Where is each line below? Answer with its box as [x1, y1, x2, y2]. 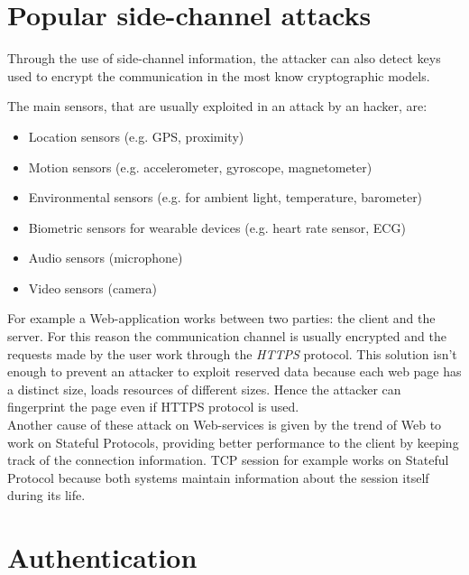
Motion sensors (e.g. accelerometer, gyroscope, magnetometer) [28, 157, 372, 176]
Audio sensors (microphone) [28, 248, 183, 267]
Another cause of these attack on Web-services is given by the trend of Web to [7, 415, 442, 434]
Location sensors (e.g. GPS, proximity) [28, 126, 244, 145]
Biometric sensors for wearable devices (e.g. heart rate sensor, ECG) [28, 218, 406, 236]
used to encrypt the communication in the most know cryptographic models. [7, 66, 430, 85]
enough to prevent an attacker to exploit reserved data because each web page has [7, 362, 462, 381]
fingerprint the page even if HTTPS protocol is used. [7, 397, 299, 416]
